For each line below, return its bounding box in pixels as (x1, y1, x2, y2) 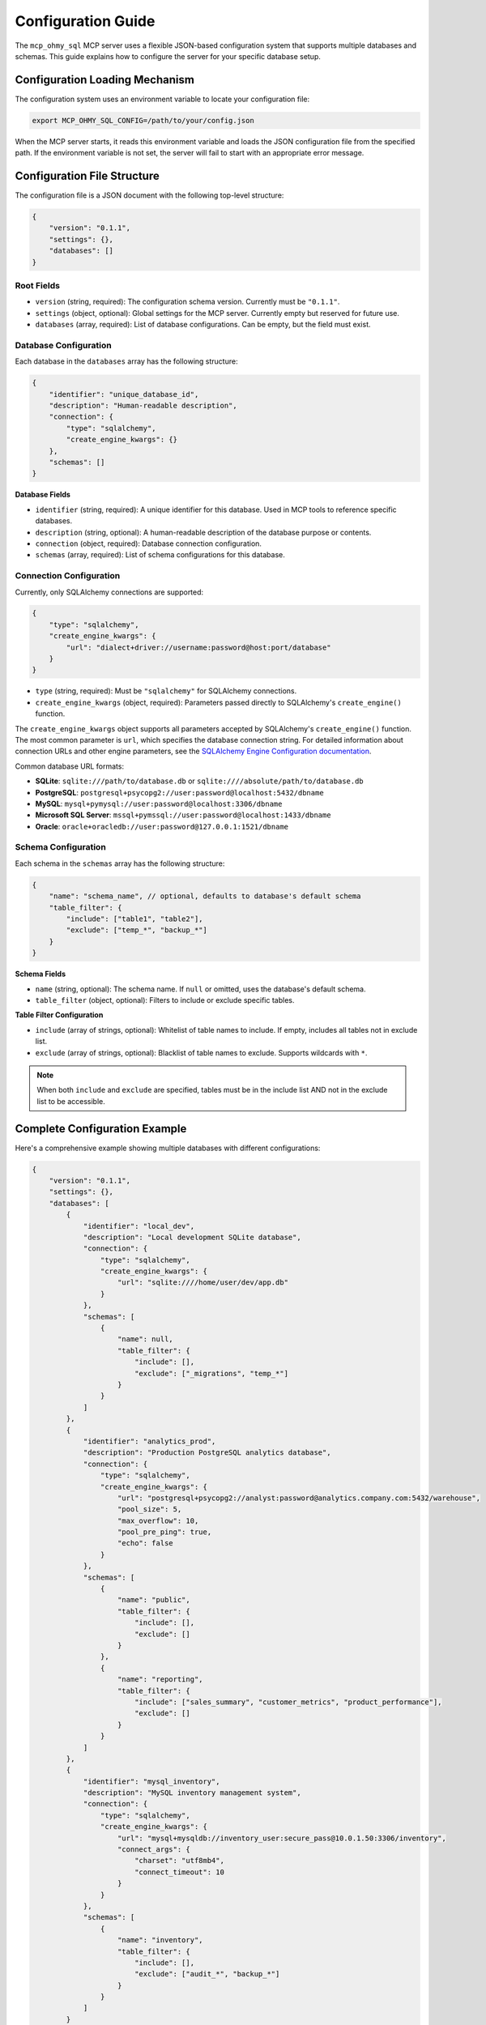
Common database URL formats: (15, 761, 125, 771)
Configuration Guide (15, 12, 156, 30)
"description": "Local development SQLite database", (83, 1232, 301, 1242)
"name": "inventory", (117, 1936, 203, 1945)
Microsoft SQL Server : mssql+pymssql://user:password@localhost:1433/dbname (35, 810, 331, 820)
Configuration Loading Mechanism (15, 73, 194, 87)
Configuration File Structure (15, 169, 160, 183)
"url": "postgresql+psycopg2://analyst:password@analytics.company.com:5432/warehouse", (117, 1493, 481, 1503)
